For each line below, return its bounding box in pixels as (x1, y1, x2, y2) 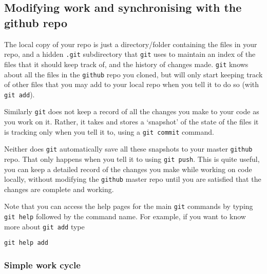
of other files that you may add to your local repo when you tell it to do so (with (4, 79, 259, 90)
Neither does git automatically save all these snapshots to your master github (4, 143, 253, 154)
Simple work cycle (4, 259, 81, 271)
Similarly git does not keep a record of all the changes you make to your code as (4, 106, 259, 117)
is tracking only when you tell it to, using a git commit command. (4, 126, 214, 137)
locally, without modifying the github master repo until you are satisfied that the (4, 174, 261, 184)
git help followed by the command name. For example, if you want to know (4, 211, 246, 222)
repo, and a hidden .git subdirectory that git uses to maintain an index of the (4, 49, 256, 59)
